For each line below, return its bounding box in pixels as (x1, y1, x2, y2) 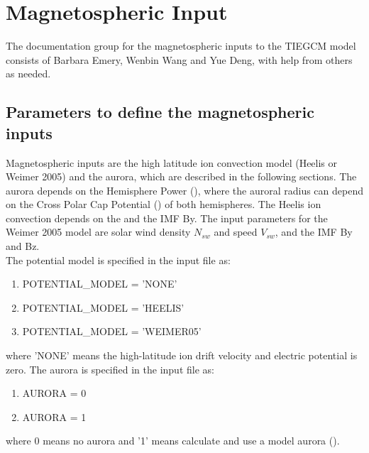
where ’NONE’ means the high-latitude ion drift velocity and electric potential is (6, 348, 358, 363)
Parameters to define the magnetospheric (6, 101, 314, 123)
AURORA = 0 (22, 386, 87, 400)
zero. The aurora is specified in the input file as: (6, 361, 214, 376)
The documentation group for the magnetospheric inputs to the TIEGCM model (6, 38, 356, 53)
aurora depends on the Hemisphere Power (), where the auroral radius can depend (6, 182, 363, 197)
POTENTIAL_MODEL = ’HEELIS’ (22, 300, 184, 315)
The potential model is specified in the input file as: (6, 252, 231, 267)
